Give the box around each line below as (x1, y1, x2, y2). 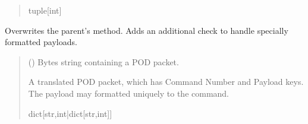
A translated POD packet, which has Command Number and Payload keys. (28, 75, 304, 88)
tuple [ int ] (28, 4, 62, 16)
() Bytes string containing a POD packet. (28, 55, 179, 68)
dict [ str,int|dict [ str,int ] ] (28, 107, 112, 119)
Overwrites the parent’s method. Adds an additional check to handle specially (5, 24, 288, 36)
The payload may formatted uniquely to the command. (28, 87, 230, 99)
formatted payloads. (5, 36, 77, 48)
